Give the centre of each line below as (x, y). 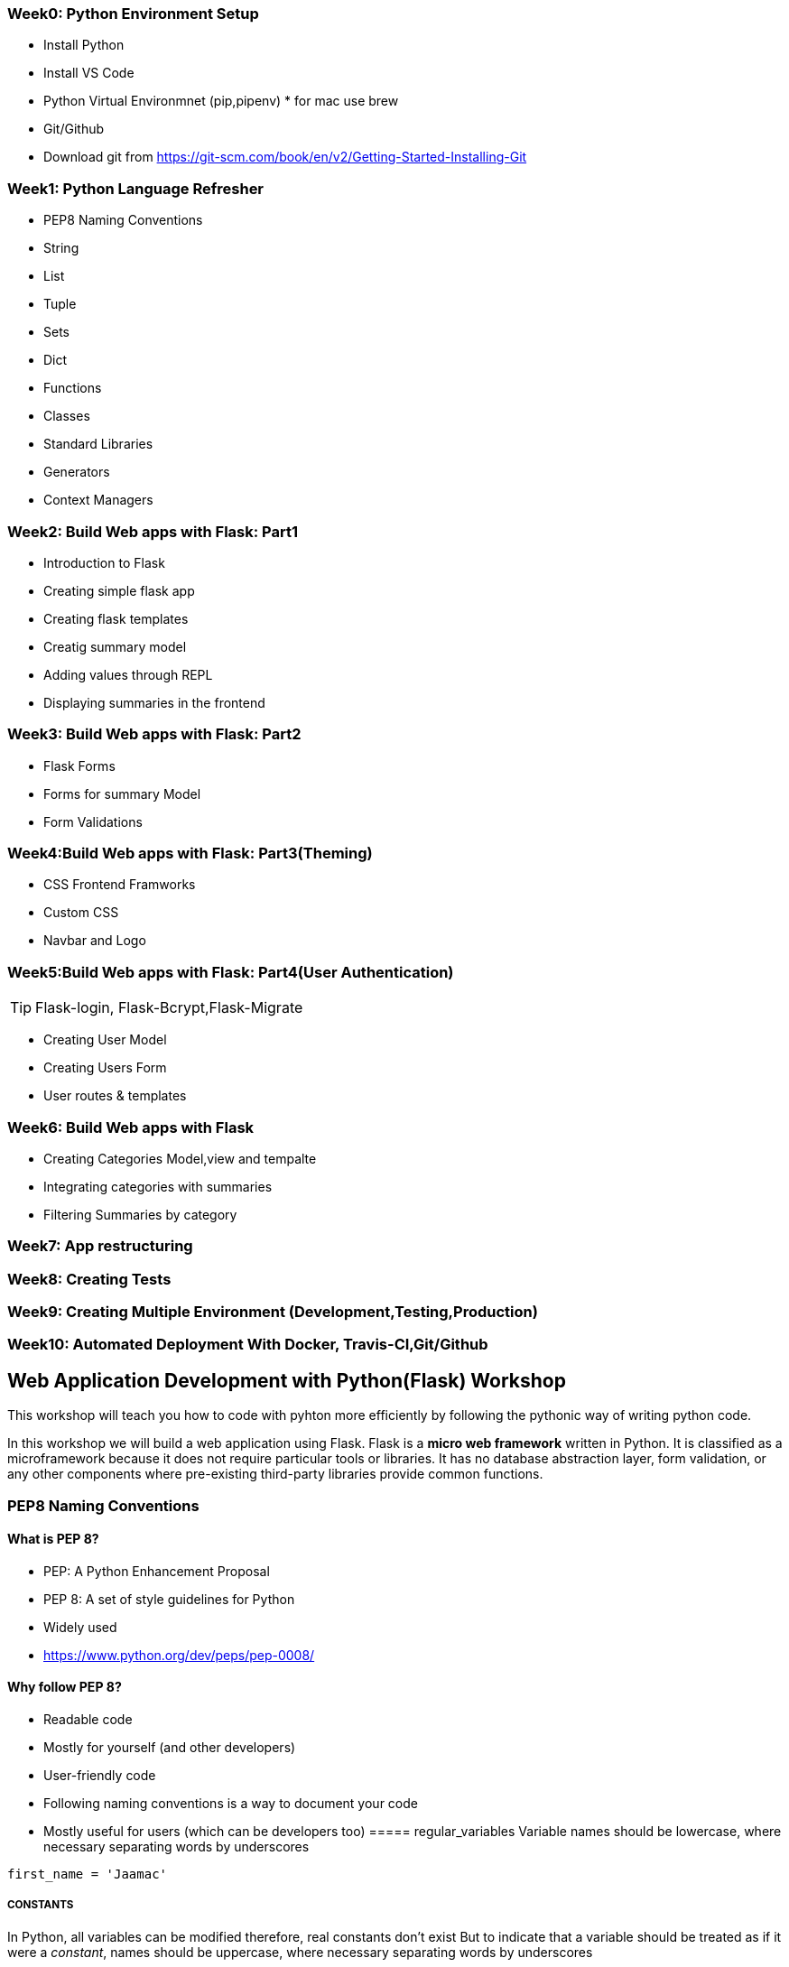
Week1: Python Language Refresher (136, 188)
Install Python (84, 45)
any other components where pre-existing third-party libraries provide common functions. (275, 1474)
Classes (67, 416)
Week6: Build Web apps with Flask (131, 1127)
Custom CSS (81, 913)
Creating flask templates (116, 618)
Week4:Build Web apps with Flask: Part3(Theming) (190, 853)
